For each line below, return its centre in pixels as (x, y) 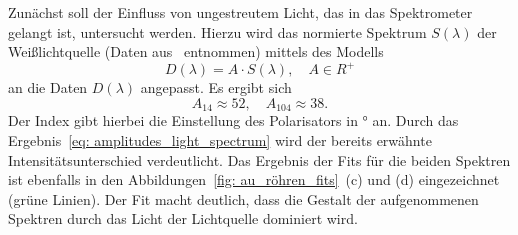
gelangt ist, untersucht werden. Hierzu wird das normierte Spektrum (217, 31)
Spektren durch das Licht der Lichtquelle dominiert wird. (183, 218)
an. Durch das (415, 120)
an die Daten (48, 87)
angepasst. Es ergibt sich (216, 87)
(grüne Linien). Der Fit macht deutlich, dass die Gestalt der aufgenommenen (243, 198)
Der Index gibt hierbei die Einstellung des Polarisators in (183, 120)
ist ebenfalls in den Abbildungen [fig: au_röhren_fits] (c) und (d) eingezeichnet (254, 179)
